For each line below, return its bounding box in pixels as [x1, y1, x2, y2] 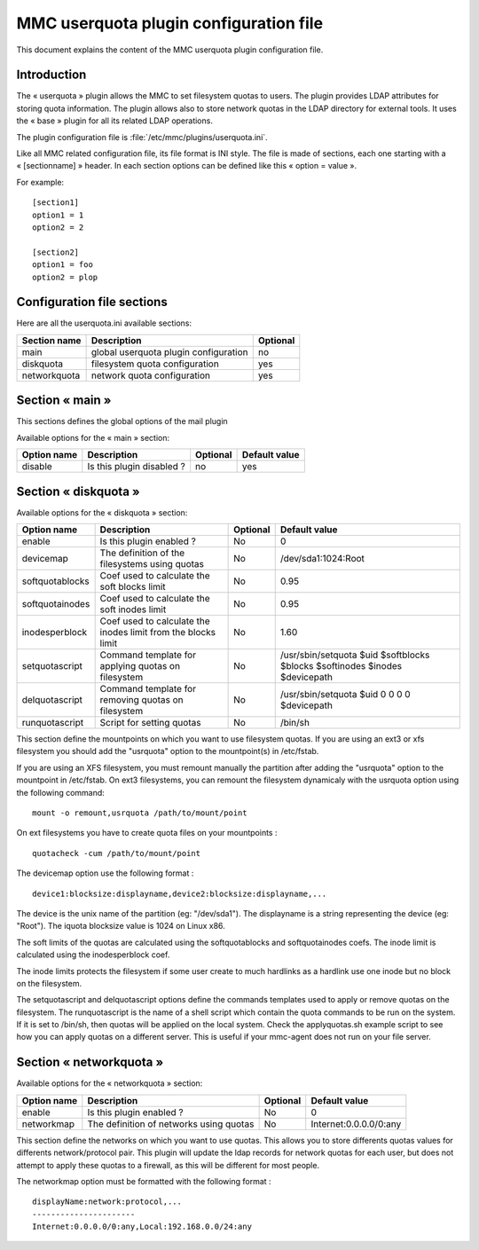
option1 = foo [32, 260, 93, 270]
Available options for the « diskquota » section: [16, 507, 188, 518]
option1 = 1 [32, 209, 84, 220]
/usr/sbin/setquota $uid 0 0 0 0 [279, 688, 412, 701]
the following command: [16, 787, 106, 798]
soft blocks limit [99, 581, 166, 594]
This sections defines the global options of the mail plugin [16, 416, 228, 427]
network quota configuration [90, 369, 211, 381]
